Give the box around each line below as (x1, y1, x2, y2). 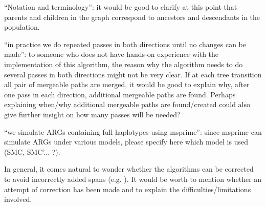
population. (4, 22, 40, 32)
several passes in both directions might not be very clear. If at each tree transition (4, 69, 262, 79)
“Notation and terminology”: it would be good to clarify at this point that (4, 2, 237, 12)
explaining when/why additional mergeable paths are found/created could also (4, 99, 250, 110)
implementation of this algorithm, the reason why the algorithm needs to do (4, 58, 243, 69)
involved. (4, 194, 32, 204)
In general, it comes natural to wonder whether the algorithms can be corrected (4, 163, 254, 174)
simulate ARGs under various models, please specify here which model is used (4, 136, 248, 147)
